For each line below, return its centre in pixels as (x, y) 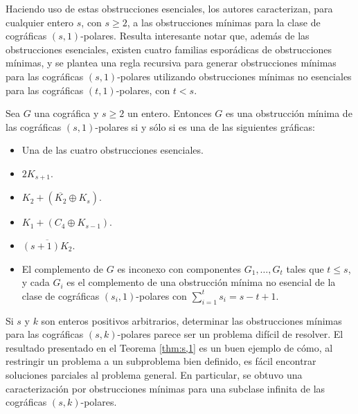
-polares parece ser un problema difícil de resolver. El (230, 334)
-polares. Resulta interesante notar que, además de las (195, 36)
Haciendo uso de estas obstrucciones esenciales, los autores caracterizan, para (169, 8)
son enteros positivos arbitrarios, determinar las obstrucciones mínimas (191, 320)
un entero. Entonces (169, 113)
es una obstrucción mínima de (289, 113)
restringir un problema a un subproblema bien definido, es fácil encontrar (161, 361)
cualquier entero (40, 22)
